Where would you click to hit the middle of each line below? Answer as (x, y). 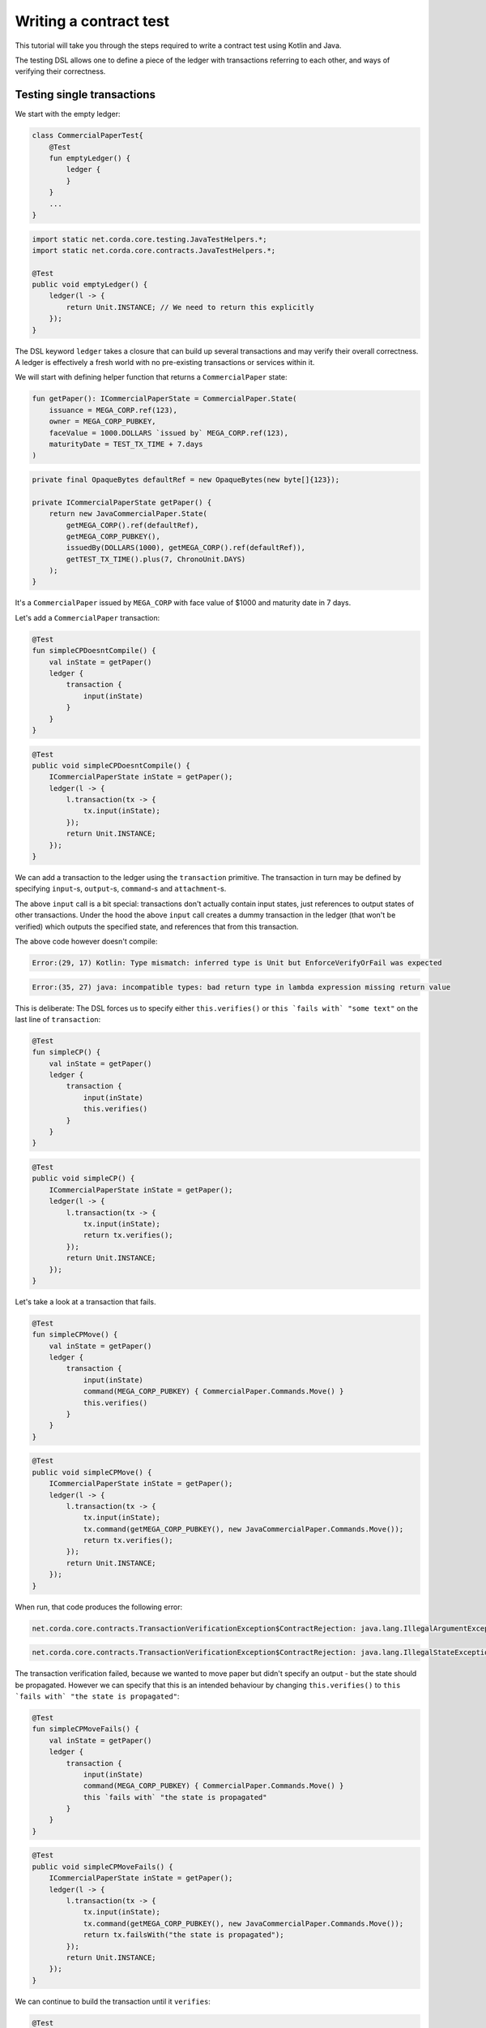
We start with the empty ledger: (68, 114)
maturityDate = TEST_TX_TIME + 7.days (126, 444)
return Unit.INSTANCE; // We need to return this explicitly (190, 307)
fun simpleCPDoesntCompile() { (94, 651)
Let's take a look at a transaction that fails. (86, 1301)
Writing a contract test (92, 21)
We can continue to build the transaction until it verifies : (113, 2001)
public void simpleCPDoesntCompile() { (111, 765)
